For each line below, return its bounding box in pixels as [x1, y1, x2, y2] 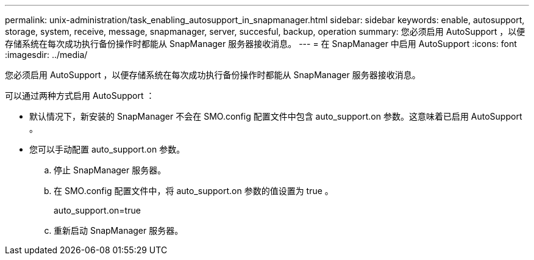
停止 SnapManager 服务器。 [54, 165, 166, 175]
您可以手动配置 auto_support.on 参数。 [29, 144, 185, 154]
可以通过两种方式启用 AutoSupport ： [5, 90, 155, 101]
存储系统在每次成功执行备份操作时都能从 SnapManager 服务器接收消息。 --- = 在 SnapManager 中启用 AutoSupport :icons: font [5, 38, 517, 49]
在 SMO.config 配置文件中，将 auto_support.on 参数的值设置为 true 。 [54, 186, 333, 196]
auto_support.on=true [54, 205, 141, 215]
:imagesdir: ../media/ [5, 49, 88, 60]
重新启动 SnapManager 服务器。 [54, 225, 183, 236]
